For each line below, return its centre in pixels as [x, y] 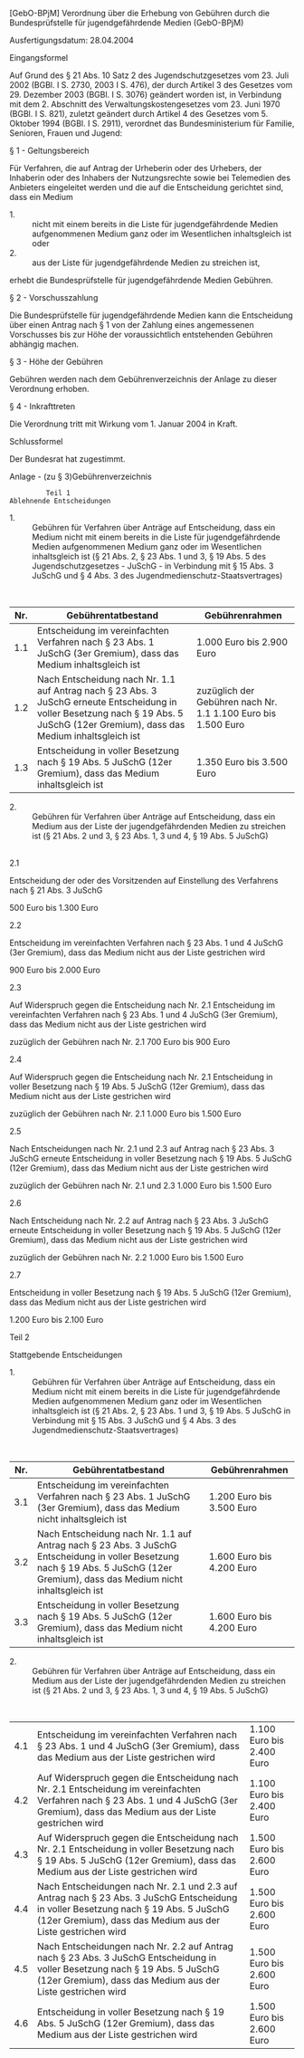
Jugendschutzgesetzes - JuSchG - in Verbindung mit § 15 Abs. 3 [153, 566]
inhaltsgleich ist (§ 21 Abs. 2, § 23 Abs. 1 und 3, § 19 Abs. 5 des [149, 556]
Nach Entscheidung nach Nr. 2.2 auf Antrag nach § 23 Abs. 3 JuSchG [139, 1220]
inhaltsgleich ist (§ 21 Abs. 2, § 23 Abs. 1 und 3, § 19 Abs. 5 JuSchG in [161, 1411]
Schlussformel [36, 441]
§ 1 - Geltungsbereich [49, 150]
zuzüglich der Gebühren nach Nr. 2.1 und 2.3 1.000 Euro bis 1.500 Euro [141, 1186]
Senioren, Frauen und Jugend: [66, 133]
